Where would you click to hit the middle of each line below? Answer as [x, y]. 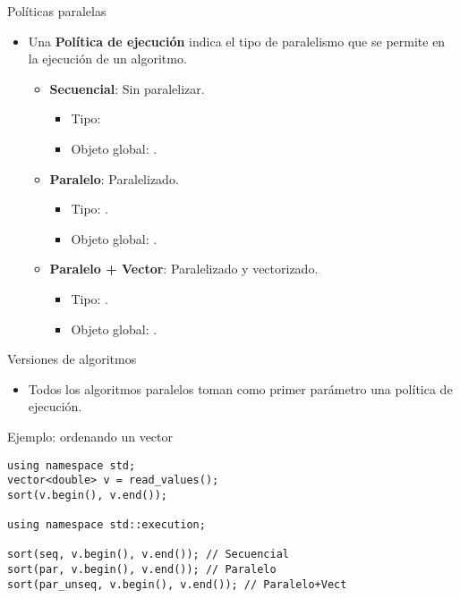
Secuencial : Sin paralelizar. [127, 88]
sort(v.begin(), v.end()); [87, 495]
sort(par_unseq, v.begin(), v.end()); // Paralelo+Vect [177, 584]
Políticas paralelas [57, 11]
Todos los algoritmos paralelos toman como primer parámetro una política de [240, 388]
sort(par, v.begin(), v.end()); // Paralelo [142, 570]
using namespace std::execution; [106, 525]
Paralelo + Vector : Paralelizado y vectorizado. [184, 269]
